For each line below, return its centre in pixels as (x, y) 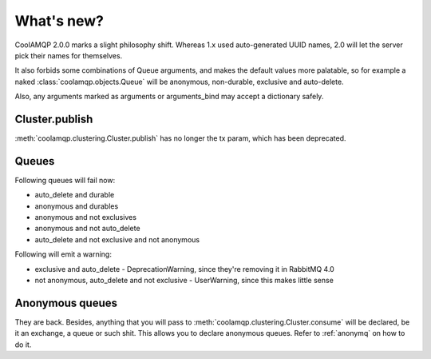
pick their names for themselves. (69, 55)
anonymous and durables (77, 206)
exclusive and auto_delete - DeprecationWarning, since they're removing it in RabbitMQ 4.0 (184, 269)
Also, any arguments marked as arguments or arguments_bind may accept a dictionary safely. (169, 97)
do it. (23, 345)
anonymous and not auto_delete (87, 229)
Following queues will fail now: (65, 180)
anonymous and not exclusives (86, 217)
